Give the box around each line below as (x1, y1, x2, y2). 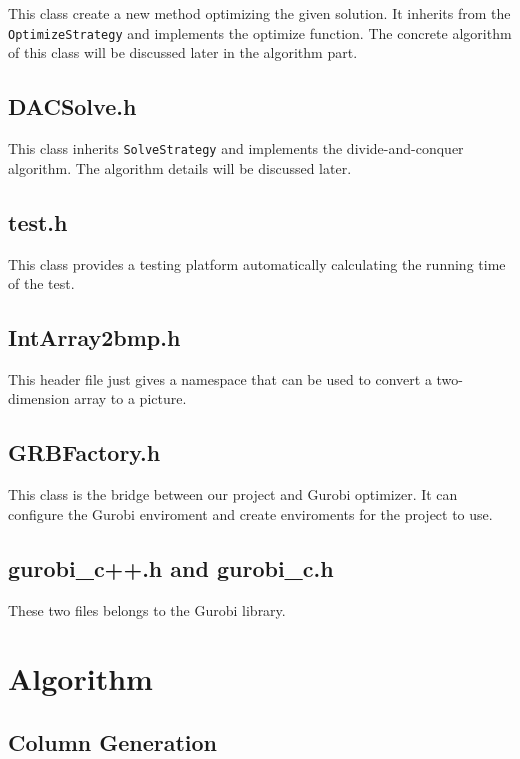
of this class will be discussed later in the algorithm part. (8, 42, 358, 63)
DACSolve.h (8, 91, 137, 122)
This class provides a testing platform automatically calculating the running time (8, 253, 506, 274)
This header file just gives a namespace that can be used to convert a (8, 368, 432, 389)
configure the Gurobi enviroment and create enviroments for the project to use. (8, 503, 493, 524)
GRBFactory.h (8, 437, 161, 468)
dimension (8, 388, 70, 409)
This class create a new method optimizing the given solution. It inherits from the (8, 3, 511, 23)
